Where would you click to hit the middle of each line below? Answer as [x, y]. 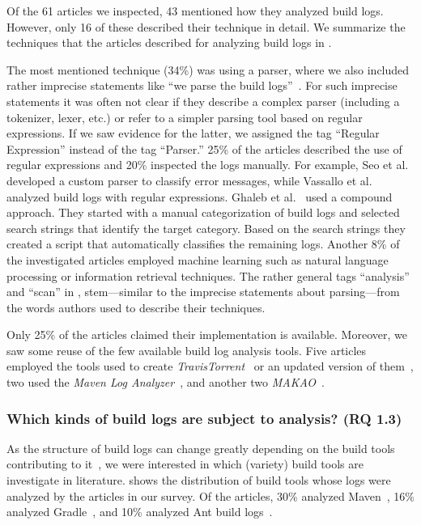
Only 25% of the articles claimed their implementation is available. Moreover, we [207, 334]
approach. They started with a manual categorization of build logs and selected [203, 212]
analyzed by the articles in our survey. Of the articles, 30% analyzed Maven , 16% [210, 495]
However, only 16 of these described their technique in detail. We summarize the [206, 26]
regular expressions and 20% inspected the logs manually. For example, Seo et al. [208, 165]
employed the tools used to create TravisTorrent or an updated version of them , [210, 366]
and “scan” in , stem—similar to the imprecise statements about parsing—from [203, 292]
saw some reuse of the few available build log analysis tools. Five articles [187, 350]
